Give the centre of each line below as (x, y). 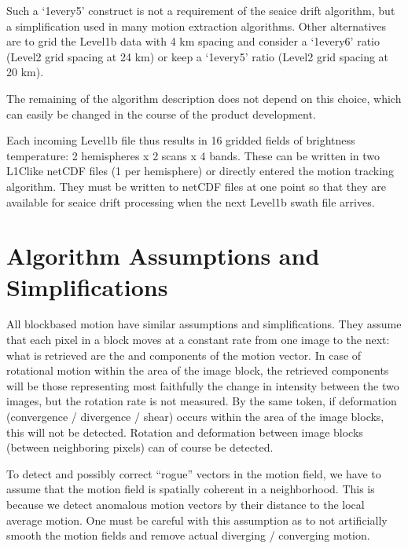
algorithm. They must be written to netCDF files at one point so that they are (196, 186)
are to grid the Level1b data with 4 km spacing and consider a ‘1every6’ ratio (193, 41)
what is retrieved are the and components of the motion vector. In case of (184, 355)
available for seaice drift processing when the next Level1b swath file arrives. (191, 201)
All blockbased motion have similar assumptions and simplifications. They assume (204, 324)
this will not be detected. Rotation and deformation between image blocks (185, 432)
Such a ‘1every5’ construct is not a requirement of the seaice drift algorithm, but (201, 10)
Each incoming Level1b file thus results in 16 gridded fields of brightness (181, 140)
